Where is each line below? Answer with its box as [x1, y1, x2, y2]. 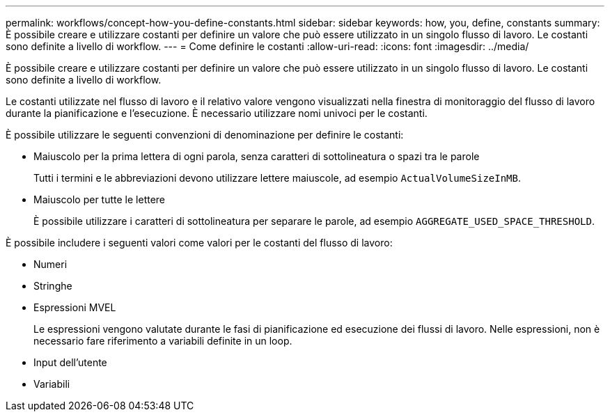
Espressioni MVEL [33, 301, 116, 313]
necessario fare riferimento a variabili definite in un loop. [33, 335, 292, 347]
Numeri [33, 258, 68, 270]
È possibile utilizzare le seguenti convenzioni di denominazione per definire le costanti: [6, 129, 404, 141]
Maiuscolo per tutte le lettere [33, 194, 166, 205]
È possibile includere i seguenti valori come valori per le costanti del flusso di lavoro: [6, 237, 393, 249]
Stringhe [33, 280, 72, 292]
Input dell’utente [33, 356, 107, 368]
